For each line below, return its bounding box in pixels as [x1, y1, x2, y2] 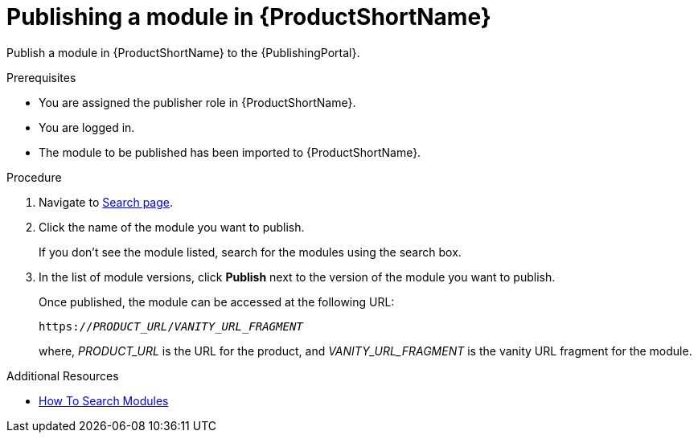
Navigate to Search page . [39, 195, 173, 209]
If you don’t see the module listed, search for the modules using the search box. [39, 244, 462, 259]
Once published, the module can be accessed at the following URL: [39, 294, 395, 309]
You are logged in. [39, 120, 135, 134]
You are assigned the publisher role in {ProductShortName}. [39, 95, 356, 109]
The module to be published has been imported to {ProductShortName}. [39, 145, 421, 159]
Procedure [6, 170, 62, 184]
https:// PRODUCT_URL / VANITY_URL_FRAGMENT [39, 319, 303, 333]
